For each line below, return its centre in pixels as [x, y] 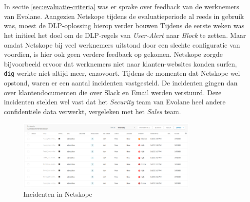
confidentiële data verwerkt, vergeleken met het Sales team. [93, 111]
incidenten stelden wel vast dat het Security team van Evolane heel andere [115, 102]
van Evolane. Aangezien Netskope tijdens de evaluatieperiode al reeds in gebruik [124, 16]
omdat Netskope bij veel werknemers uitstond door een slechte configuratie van [122, 44]
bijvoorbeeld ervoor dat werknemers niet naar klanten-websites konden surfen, [121, 63]
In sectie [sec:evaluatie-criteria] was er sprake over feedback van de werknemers [122, 7]
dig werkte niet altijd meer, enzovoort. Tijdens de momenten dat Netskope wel [122, 73]
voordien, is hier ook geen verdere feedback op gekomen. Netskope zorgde [114, 54]
